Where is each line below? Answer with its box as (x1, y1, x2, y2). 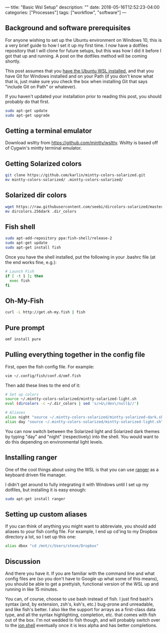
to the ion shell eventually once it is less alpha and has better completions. (5, 622, 158, 628)
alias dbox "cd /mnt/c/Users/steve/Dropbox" (5, 543, 99, 548)
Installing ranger (5, 453, 57, 462)
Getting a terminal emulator (5, 126, 92, 135)
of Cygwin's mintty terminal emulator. (5, 145, 82, 151)
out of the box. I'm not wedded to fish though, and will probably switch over (5, 617, 161, 623)
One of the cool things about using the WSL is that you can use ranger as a (5, 466, 159, 472)
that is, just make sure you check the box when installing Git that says (5, 78, 148, 84)
